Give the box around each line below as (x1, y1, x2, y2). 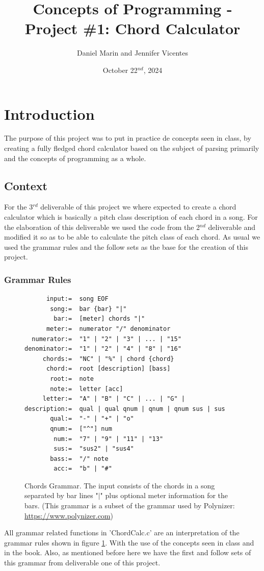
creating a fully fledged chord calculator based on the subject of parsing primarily (4, 143, 259, 153)
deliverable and (208, 221, 256, 232)
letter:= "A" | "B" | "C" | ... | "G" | (42, 395, 185, 403)
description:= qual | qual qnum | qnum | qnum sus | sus (24, 405, 225, 412)
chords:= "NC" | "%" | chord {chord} (42, 355, 174, 362)
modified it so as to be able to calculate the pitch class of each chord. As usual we (4, 231, 260, 242)
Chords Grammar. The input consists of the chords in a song (24, 480, 215, 490)
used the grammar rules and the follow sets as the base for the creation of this (4, 241, 249, 252)
